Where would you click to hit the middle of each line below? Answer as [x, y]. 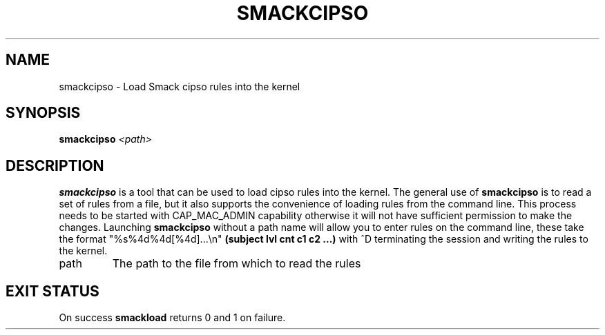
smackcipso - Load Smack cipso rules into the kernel [180, 86]
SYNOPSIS [43, 113]
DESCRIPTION [55, 165]
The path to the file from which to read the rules [237, 264]
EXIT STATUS [52, 291]
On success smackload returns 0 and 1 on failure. [172, 318]
